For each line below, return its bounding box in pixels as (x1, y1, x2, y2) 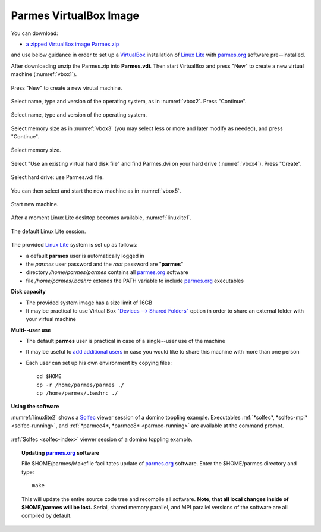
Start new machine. (11, 201, 59, 208)
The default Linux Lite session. (11, 228, 86, 235)
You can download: (11, 30, 59, 37)
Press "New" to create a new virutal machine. (11, 84, 122, 92)
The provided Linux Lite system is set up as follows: (11, 241, 138, 248)
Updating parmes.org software (21, 449, 100, 456)
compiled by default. (21, 512, 72, 520)
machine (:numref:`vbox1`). (11, 71, 77, 78)
